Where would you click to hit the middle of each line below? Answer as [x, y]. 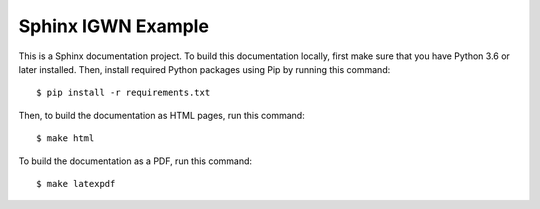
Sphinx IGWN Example [114, 26]
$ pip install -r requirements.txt [123, 93]
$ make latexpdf [76, 183]
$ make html [65, 138]
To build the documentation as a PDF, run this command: [135, 161]
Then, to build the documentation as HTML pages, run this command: [161, 115]
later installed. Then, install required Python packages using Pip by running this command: [204, 69]
